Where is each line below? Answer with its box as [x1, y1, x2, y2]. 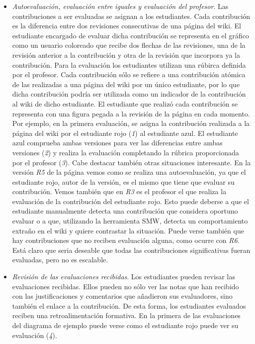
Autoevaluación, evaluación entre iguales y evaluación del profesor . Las [12, 1, 229, 11]
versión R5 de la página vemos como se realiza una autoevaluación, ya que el [12, 167, 246, 177]
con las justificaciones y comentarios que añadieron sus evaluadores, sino [12, 291, 233, 301]
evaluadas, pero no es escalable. [12, 254, 108, 265]
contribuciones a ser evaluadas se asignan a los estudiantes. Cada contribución [12, 10, 251, 21]
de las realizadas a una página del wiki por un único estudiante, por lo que [12, 79, 240, 89]
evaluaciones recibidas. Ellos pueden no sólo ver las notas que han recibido [12, 281, 239, 291]
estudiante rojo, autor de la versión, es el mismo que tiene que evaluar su [12, 176, 235, 187]
